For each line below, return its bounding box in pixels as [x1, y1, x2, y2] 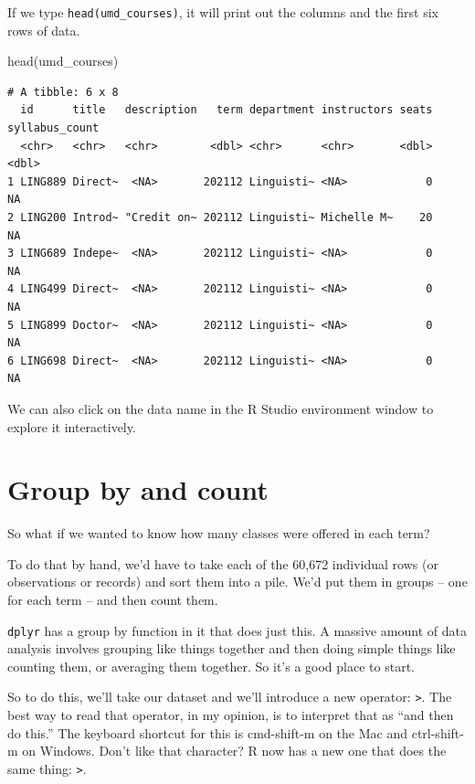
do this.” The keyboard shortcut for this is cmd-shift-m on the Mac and [7, 723, 408, 742]
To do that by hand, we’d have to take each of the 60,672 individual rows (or [7, 554, 438, 573]
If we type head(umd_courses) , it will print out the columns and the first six [7, 3, 439, 21]
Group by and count [7, 471, 269, 508]
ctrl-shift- [411, 723, 464, 742]
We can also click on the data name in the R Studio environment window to [7, 398, 434, 418]
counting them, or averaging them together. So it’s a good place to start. [7, 656, 415, 675]
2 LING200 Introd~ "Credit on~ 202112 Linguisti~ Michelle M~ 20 [7, 211, 433, 224]
